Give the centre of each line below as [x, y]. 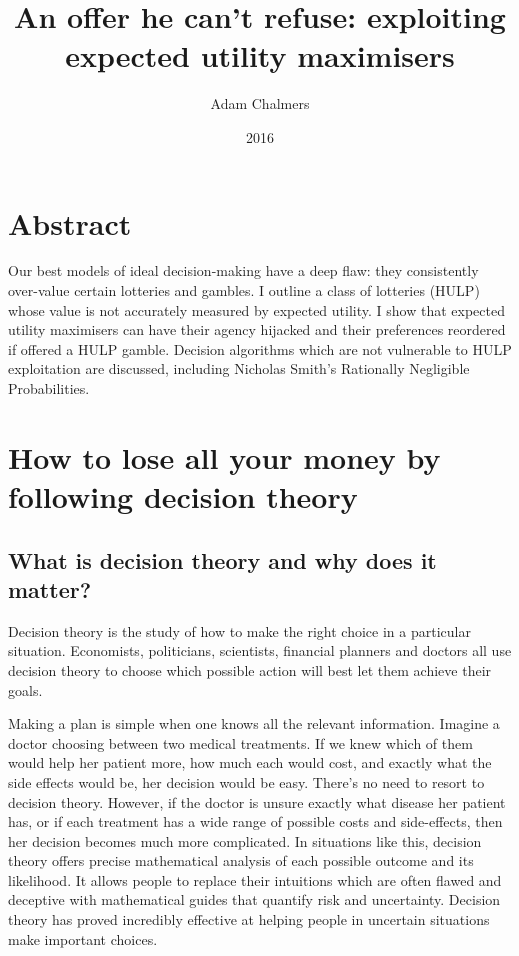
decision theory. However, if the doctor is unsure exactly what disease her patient [257, 801]
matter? [50, 588]
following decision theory [183, 495]
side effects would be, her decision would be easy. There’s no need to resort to [246, 781]
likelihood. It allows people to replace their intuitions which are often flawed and [255, 879]
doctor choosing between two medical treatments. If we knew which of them [240, 742]
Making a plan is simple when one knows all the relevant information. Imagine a [254, 723]
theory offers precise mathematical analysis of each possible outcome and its [241, 860]
